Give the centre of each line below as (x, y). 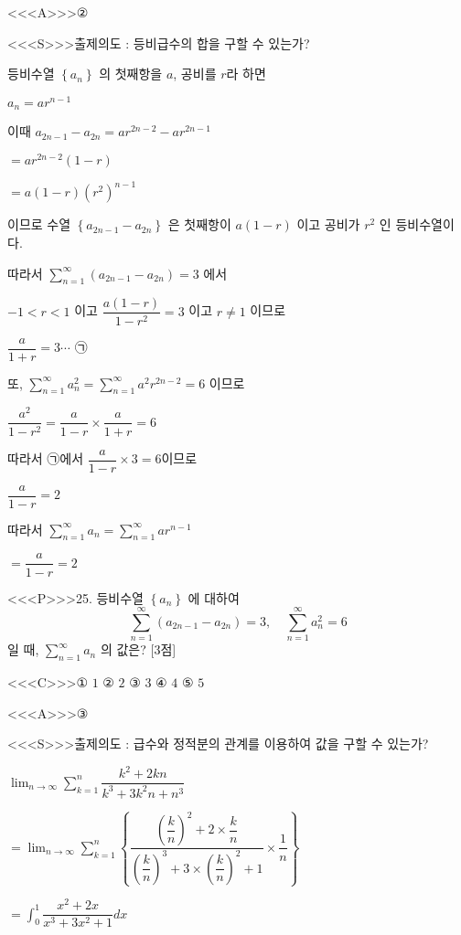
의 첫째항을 (131, 74)
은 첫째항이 (199, 224)
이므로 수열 (39, 224)
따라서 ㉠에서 (46, 458)
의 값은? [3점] (138, 649)
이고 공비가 (328, 224)
